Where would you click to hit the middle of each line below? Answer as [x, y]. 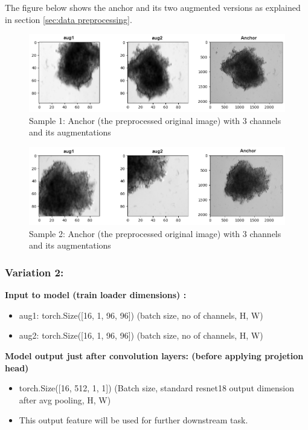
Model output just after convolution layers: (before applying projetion [154, 356]
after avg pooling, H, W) [65, 399]
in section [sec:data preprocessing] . [69, 19]
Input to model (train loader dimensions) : [96, 295]
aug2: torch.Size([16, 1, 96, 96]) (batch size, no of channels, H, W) [141, 335]
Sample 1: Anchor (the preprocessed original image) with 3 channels [155, 120]
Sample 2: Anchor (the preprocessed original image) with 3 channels [155, 233]
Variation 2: [34, 272]
